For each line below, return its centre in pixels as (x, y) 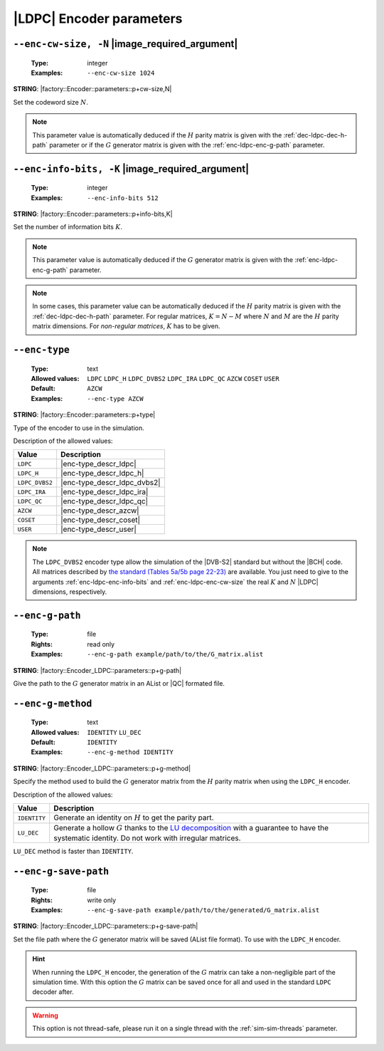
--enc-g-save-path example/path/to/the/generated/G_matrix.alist (203, 910)
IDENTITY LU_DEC (114, 732)
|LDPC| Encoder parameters (98, 19)
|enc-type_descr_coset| (101, 520)
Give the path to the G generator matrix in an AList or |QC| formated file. (119, 683)
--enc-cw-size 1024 (121, 73)
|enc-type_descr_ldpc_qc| (105, 501)
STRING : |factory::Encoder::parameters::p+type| (84, 415)
